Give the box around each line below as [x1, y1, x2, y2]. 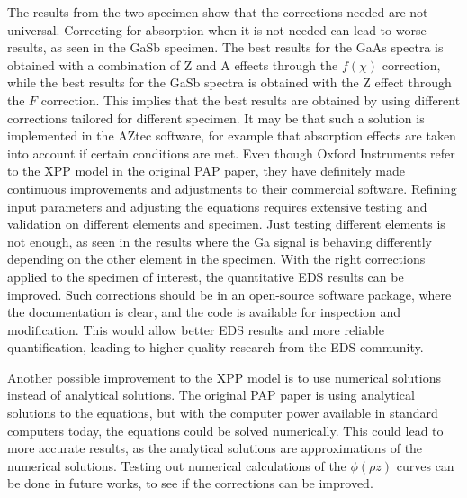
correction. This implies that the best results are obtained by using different [40, 90, 461, 109]
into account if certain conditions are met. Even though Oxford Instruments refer [7, 143, 455, 162]
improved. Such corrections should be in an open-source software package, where [7, 285, 452, 303]
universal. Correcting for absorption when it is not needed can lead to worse [7, 20, 427, 39]
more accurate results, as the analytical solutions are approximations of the [7, 439, 423, 457]
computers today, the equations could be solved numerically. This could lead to [7, 421, 444, 439]
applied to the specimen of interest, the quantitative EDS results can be [7, 267, 404, 285]
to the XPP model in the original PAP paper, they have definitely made [7, 161, 405, 180]
